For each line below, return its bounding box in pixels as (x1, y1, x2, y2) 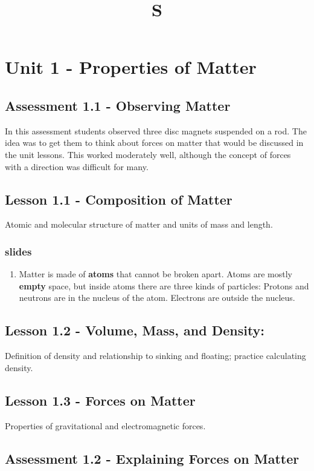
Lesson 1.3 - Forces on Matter (5, 390, 196, 409)
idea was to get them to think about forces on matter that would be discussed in (5, 136, 304, 149)
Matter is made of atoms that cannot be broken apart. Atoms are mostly (19, 268, 292, 280)
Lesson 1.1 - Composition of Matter (5, 189, 232, 208)
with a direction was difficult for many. (5, 160, 149, 173)
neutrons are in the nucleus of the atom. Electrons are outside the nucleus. (19, 291, 295, 304)
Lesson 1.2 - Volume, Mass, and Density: (5, 321, 265, 340)
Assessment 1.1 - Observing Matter (5, 96, 231, 114)
